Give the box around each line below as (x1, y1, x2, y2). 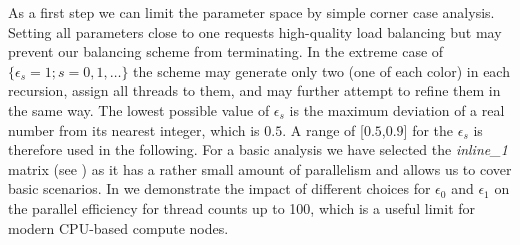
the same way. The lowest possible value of (8, 99, 270, 120)
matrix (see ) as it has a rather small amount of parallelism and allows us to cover (8, 158, 512, 179)
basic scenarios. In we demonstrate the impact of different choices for (8, 178, 431, 199)
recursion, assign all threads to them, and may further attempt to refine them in (8, 80, 501, 101)
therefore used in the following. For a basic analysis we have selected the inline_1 (8, 139, 508, 160)
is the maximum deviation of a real (289, 99, 505, 120)
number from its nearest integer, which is (8, 119, 260, 140)
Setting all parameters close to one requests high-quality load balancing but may (8, 21, 502, 42)
